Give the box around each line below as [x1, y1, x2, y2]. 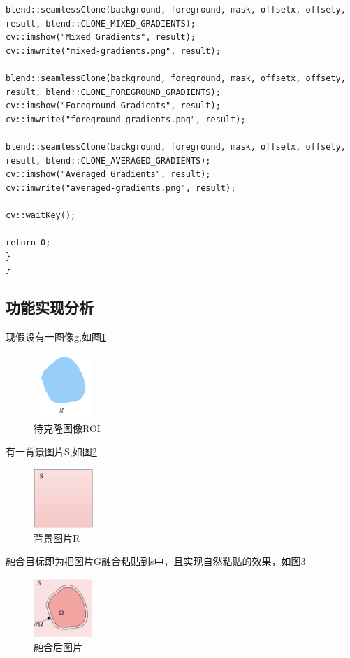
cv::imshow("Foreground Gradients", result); [6, 101, 221, 111]
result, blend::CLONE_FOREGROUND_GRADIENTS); [6, 87, 221, 97]
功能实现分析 [6, 296, 94, 318]
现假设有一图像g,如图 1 [6, 329, 106, 344]
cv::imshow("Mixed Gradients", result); [6, 32, 196, 43]
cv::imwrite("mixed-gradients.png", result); [6, 45, 221, 56]
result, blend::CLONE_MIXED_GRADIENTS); [6, 18, 196, 29]
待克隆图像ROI [34, 420, 101, 435]
